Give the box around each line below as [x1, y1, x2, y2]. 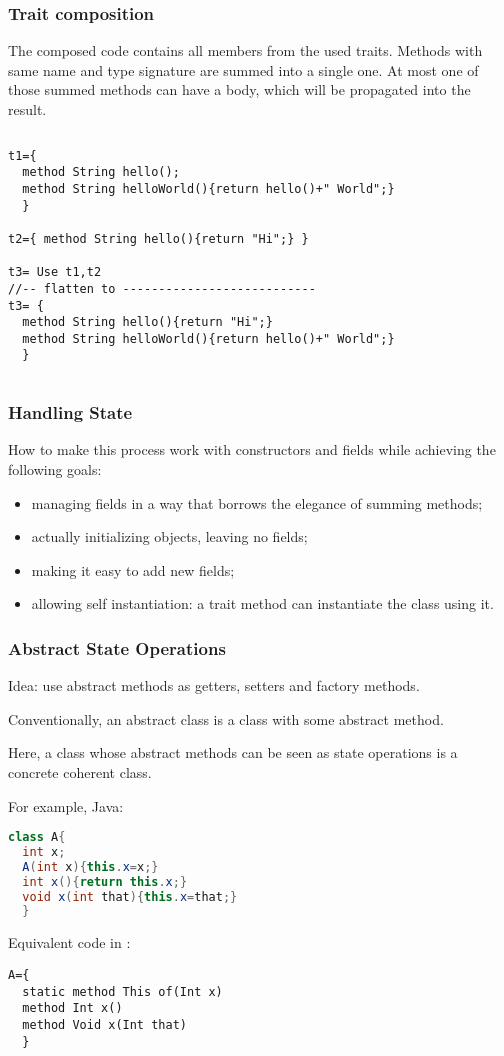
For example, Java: [8, 795, 124, 816]
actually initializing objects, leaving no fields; [31, 526, 308, 547]
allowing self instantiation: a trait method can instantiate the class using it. [31, 593, 494, 614]
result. [8, 99, 47, 119]
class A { [8, 830, 66, 845]
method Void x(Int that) [22, 1017, 187, 1032]
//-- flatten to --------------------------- [8, 281, 316, 296]
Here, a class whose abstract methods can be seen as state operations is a [8, 742, 458, 763]
